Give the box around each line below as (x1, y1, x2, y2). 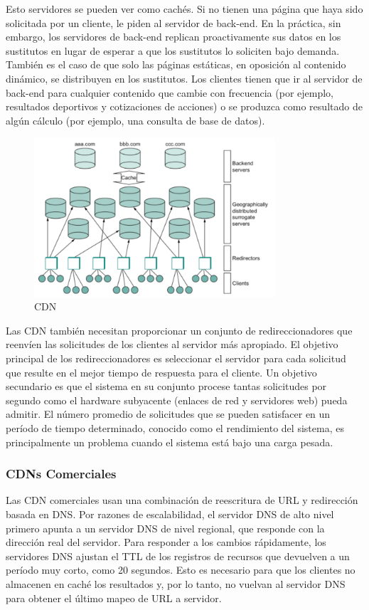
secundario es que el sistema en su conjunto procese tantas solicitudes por (6, 379, 327, 394)
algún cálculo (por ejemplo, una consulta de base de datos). (6, 112, 265, 127)
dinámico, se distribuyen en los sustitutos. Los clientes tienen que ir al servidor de (6, 70, 363, 85)
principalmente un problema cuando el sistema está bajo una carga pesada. (6, 434, 333, 449)
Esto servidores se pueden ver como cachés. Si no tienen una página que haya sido (6, 1, 363, 16)
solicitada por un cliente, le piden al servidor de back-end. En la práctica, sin (6, 15, 341, 30)
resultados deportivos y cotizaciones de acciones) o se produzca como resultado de (6, 99, 363, 114)
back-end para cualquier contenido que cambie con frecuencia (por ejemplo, (6, 85, 333, 100)
